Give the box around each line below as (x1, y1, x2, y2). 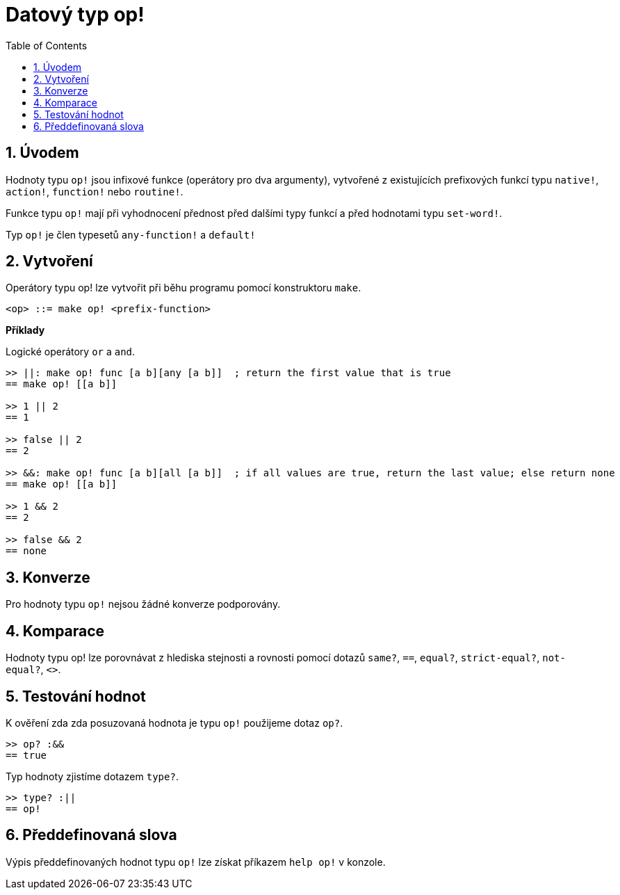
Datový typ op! (6, 3, 145, 26)
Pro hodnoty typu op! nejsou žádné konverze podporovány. (6, 598, 281, 611)
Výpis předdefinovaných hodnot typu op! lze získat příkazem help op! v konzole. (6, 855, 386, 868)
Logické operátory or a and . (6, 346, 136, 358)
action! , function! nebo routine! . (6, 185, 183, 197)
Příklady (6, 324, 45, 337)
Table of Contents (6, 39, 88, 51)
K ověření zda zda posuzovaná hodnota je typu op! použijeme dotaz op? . (6, 716, 343, 729)
